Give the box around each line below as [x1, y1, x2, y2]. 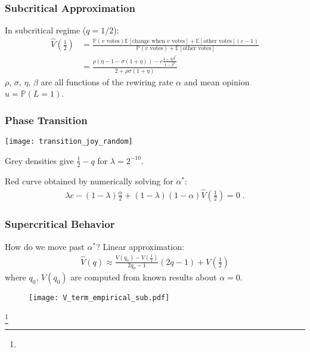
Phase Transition [5, 112, 88, 127]
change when [132, 38, 165, 44]
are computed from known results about [70, 271, 217, 283]
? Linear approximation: [96, 240, 184, 252]
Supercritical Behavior [5, 217, 115, 231]
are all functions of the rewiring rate [41, 75, 173, 88]
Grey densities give [5, 154, 74, 166]
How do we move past [5, 240, 85, 252]
